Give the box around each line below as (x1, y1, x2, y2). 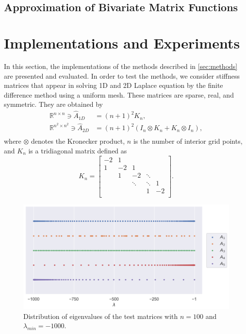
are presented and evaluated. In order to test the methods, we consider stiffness (4, 70, 240, 81)
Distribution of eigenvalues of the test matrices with (23, 311, 178, 321)
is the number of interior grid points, (133, 136, 243, 146)
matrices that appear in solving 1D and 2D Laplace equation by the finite (4, 80, 223, 90)
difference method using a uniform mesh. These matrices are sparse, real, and (4, 89, 234, 100)
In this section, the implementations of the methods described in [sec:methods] (4, 61, 238, 71)
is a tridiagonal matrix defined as (28, 146, 127, 155)
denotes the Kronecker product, (31, 136, 125, 146)
